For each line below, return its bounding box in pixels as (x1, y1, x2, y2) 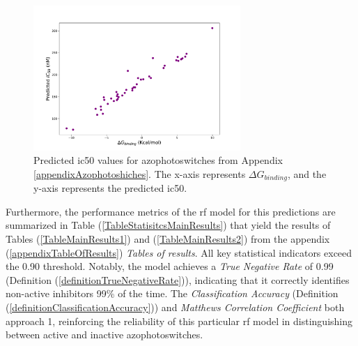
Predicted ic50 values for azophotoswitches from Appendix (33, 153, 283, 167)
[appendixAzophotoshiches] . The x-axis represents (33, 166, 246, 181)
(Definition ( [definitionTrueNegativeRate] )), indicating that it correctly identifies (6, 272, 350, 287)
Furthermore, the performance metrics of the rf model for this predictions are (6, 204, 336, 218)
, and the (287, 166, 327, 181)
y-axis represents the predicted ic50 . (33, 181, 187, 195)
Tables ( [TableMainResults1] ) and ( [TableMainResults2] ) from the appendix (6, 231, 330, 246)
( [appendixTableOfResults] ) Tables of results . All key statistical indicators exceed (6, 245, 352, 259)
